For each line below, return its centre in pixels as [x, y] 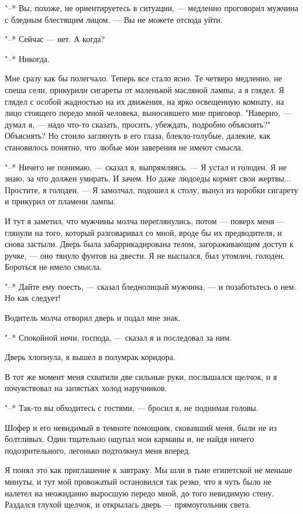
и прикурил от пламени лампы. [60, 201]
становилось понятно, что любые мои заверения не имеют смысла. [124, 147]
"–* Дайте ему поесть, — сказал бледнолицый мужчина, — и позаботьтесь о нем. [151, 286]
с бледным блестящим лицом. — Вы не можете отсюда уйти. [114, 19]
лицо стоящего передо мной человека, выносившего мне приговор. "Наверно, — [148, 113]
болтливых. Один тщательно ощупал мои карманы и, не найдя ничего [129, 439]
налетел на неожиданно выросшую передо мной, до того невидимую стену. [140, 493]
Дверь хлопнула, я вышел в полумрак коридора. [90, 357]
